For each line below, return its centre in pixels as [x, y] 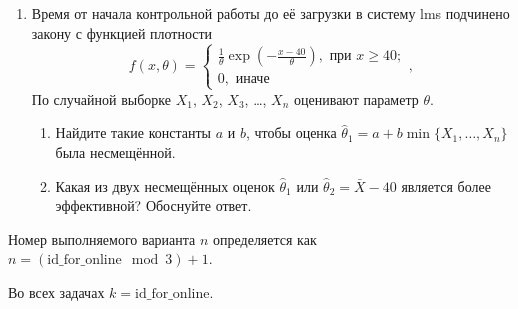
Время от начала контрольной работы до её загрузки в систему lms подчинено [270, 13]
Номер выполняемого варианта [102, 238]
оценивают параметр [356, 98]
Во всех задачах [56, 291]
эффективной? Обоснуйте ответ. [153, 205]
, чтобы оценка [291, 132]
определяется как [265, 238]
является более [446, 185]
